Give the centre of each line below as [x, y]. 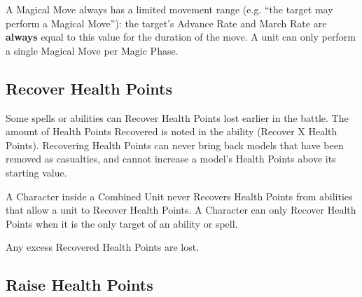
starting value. [36, 172]
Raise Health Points [79, 285]
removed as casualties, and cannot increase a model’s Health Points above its [171, 159]
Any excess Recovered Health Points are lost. [103, 247]
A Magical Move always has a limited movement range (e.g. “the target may [169, 9]
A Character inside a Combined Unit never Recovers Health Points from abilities [179, 196]
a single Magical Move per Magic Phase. [92, 50]
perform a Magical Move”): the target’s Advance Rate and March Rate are [166, 23]
